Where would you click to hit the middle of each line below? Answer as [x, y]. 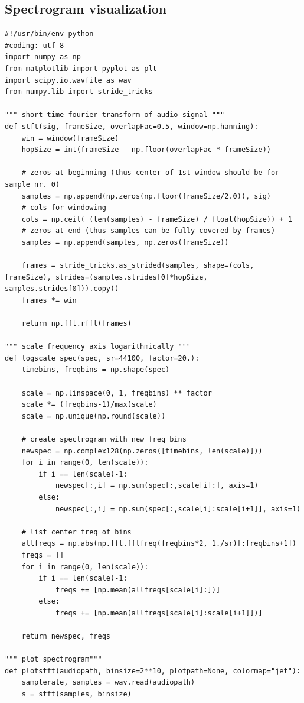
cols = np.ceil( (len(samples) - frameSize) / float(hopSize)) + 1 [157, 219]
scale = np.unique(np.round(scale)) [94, 416]
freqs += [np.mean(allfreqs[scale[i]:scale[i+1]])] [159, 613]
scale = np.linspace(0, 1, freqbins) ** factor [117, 393]
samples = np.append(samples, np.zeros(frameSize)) [125, 242]
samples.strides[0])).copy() [62, 289]
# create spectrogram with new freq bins [104, 439]
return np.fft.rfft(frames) [76, 324]
